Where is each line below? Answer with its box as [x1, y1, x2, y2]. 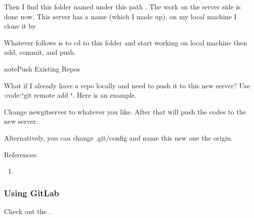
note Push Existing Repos [4, 63, 81, 73]
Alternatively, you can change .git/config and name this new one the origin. [4, 132, 233, 143]
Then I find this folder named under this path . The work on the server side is [4, 1, 241, 11]
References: [4, 149, 38, 159]
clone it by [4, 21, 36, 31]
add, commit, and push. [4, 47, 76, 57]
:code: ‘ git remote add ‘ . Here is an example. [4, 90, 137, 100]
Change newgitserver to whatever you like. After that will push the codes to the [4, 106, 246, 116]
